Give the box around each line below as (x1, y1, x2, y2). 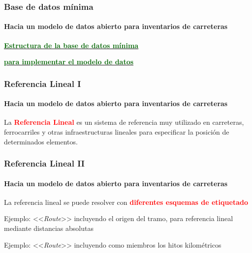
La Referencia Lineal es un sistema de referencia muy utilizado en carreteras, (4, 117, 244, 127)
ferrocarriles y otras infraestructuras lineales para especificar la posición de (4, 127, 229, 137)
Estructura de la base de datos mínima (4, 40, 139, 50)
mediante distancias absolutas (4, 223, 94, 233)
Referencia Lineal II (4, 157, 85, 169)
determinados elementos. (4, 136, 78, 146)
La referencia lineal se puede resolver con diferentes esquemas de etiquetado (4, 197, 248, 207)
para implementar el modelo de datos (4, 56, 134, 67)
